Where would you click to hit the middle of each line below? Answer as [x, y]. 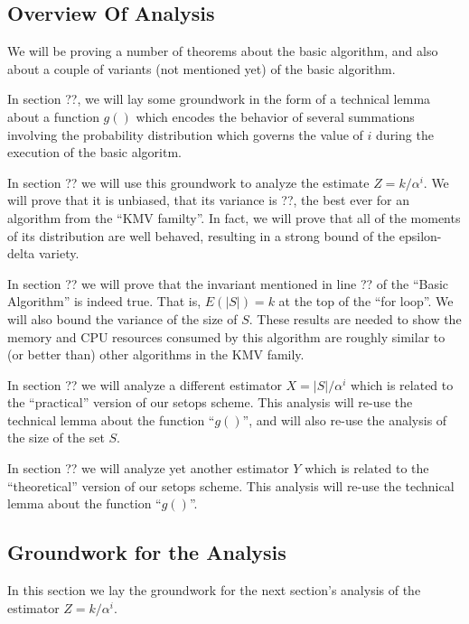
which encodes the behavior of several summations [275, 116]
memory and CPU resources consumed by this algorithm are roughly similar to [226, 336]
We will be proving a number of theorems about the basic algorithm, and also [223, 51]
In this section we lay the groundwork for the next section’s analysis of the [214, 590]
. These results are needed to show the [355, 318]
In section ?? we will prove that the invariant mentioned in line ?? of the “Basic [228, 283]
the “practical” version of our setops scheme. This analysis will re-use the [210, 402]
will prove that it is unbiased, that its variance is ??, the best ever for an [209, 200]
